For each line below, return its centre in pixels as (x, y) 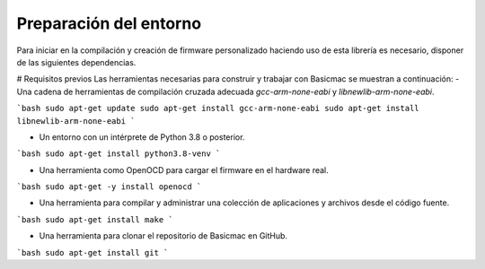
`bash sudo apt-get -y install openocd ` (109, 187)
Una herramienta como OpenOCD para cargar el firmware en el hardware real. (184, 169)
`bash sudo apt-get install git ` (93, 252)
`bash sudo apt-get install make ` (95, 219)
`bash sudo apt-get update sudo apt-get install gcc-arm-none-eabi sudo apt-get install (218, 108)
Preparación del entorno (109, 23)
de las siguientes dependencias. (76, 62)
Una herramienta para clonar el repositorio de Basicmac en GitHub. (163, 236)
